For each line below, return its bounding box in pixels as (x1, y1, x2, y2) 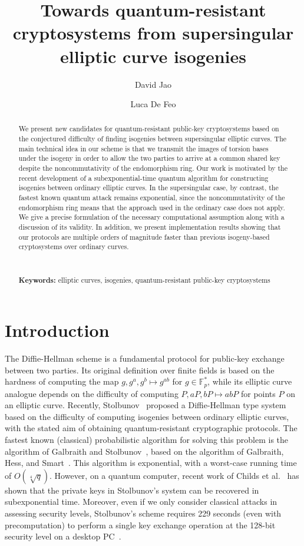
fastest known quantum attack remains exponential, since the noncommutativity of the (18, 193, 285, 203)
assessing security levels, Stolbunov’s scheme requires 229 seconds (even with (5, 507, 282, 519)
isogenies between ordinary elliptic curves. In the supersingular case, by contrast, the (18, 183, 279, 193)
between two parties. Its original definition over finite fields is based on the (5, 363, 275, 376)
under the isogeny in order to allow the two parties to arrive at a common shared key (18, 153, 280, 163)
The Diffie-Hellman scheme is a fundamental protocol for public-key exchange (5, 352, 285, 365)
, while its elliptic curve (207, 375, 292, 388)
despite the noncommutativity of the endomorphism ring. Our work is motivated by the (18, 163, 288, 173)
